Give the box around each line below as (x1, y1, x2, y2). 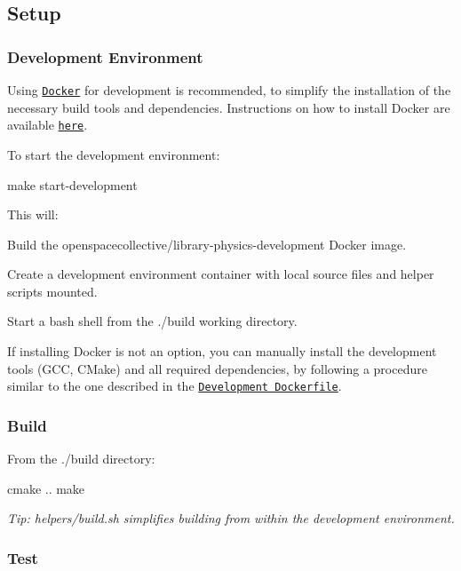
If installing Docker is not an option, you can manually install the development (7, 342, 437, 361)
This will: (7, 205, 59, 224)
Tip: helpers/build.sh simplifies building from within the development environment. (7, 509, 455, 527)
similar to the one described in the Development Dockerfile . (7, 377, 342, 395)
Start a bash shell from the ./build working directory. (7, 312, 298, 330)
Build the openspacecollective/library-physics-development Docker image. (7, 234, 407, 253)
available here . (7, 115, 88, 134)
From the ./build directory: (7, 449, 155, 468)
